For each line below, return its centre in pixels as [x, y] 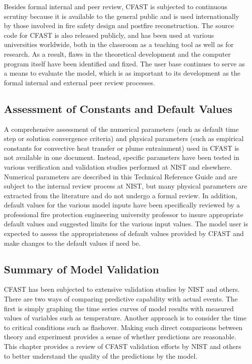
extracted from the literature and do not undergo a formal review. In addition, [121, 195]
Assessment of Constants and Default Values [118, 108]
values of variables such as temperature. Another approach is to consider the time [125, 318]
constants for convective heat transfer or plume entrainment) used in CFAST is [122, 148]
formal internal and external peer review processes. [79, 82]
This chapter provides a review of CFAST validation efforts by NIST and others [123, 346]
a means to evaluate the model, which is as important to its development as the [122, 73]
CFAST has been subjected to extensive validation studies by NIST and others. [122, 289]
